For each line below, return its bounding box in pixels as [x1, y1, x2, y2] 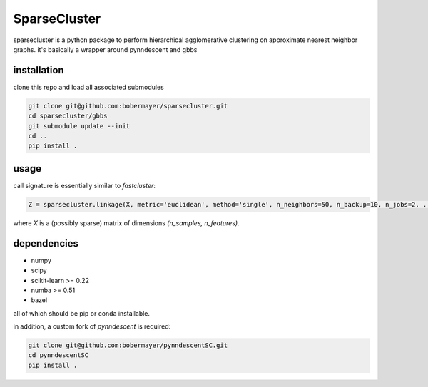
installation [13, 64, 64, 76]
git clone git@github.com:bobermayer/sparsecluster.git [28, 102, 228, 110]
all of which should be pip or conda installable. [13, 309, 150, 317]
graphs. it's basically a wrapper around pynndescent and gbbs [13, 45, 198, 53]
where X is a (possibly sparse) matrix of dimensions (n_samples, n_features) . [13, 218, 240, 227]
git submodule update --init [28, 122, 131, 130]
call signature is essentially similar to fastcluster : [13, 181, 156, 190]
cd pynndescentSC [28, 351, 89, 359]
